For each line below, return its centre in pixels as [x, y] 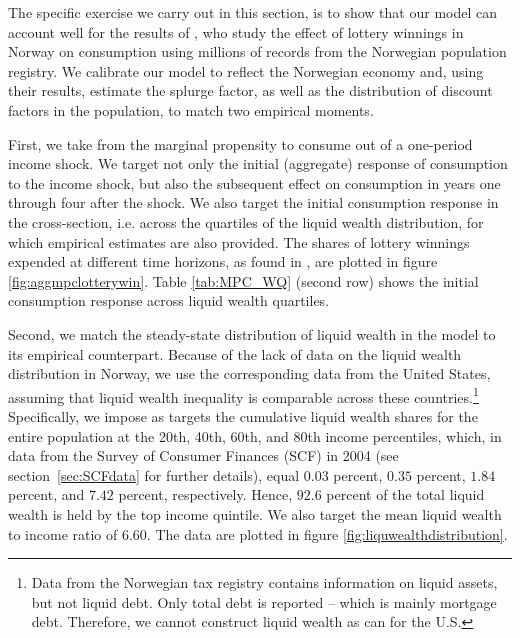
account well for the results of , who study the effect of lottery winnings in [236, 31]
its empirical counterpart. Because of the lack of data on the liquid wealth [235, 353]
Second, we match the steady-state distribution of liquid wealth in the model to [252, 333]
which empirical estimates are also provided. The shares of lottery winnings [239, 241]
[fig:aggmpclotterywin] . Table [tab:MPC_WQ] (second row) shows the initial [243, 280]
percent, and [46, 494]
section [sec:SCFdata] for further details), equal [154, 474]
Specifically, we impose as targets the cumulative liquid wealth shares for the [243, 415]
